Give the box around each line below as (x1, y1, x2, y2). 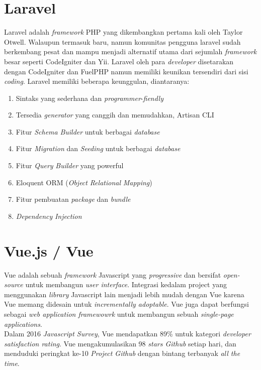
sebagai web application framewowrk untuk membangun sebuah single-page (4, 308, 234, 319)
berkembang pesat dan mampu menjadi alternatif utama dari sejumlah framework (4, 46, 257, 57)
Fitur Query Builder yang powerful (16, 160, 124, 171)
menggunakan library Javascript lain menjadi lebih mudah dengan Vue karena (4, 289, 244, 299)
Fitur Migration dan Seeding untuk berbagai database (16, 143, 181, 154)
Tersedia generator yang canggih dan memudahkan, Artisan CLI (16, 109, 214, 120)
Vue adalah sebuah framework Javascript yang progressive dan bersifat (4, 269, 221, 280)
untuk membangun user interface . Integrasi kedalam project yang (25, 279, 227, 290)
